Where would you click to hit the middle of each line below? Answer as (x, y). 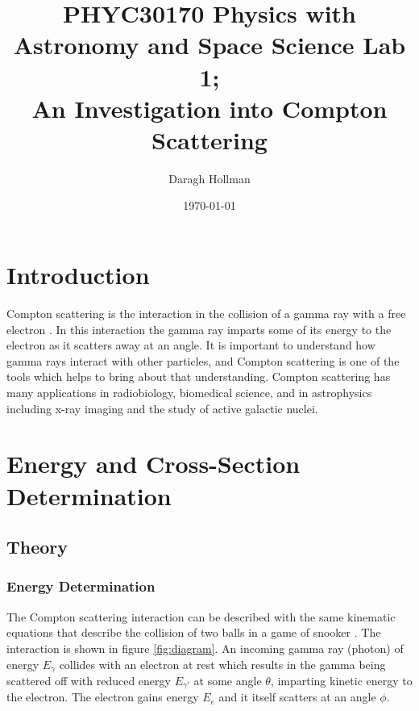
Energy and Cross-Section (153, 464)
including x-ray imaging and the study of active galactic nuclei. (162, 408)
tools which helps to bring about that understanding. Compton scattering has (199, 376)
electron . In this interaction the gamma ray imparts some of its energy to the (199, 329)
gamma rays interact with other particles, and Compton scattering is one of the (203, 360)
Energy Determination (81, 586)
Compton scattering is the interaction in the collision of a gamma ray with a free (206, 313)
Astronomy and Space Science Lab (209, 45)
